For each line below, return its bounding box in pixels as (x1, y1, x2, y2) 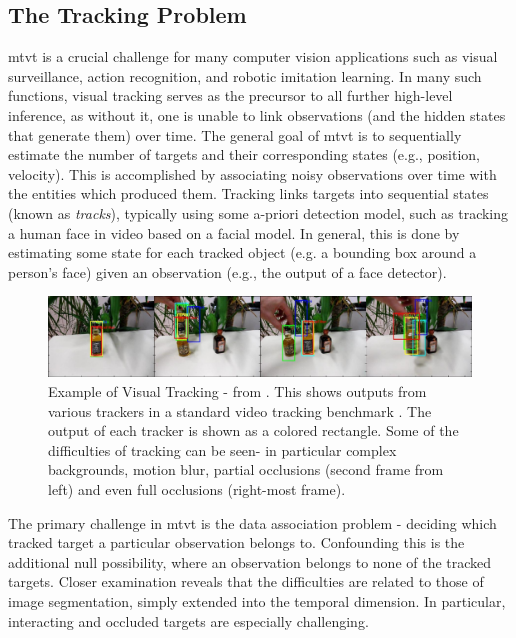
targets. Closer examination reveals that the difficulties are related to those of (8, 571, 484, 592)
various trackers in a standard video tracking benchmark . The (48, 400, 432, 421)
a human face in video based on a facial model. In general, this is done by (8, 222, 460, 243)
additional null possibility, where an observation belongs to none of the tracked (8, 551, 492, 572)
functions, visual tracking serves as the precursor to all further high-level (8, 85, 453, 106)
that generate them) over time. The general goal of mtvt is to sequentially (8, 124, 462, 145)
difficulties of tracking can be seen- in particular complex (48, 439, 397, 460)
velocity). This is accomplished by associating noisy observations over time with (8, 163, 497, 184)
